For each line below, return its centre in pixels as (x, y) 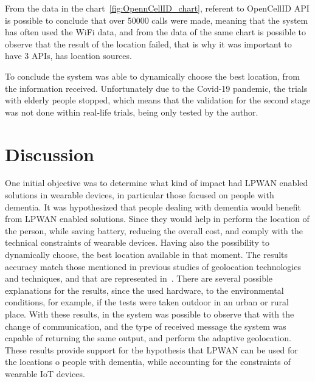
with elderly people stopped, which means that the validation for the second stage (158, 100)
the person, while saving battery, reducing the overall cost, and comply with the (154, 230)
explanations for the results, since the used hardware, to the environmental (144, 290)
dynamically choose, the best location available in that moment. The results (147, 255)
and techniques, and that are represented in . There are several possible (139, 278)
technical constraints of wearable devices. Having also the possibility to (137, 242)
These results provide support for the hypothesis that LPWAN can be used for (151, 349)
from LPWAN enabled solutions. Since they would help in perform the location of (157, 219)
